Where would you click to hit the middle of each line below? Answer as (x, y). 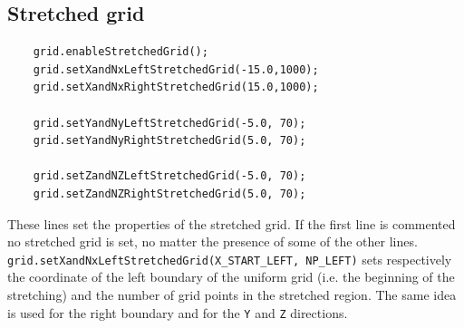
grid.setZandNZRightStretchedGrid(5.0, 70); (169, 193)
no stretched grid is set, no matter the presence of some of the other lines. (213, 241)
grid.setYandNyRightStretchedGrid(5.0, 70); (169, 141)
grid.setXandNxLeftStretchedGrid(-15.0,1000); (176, 69)
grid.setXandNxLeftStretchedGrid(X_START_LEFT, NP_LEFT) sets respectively (230, 259)
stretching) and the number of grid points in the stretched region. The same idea (232, 294)
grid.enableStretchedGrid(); (121, 52)
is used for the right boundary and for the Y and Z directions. (178, 312)
